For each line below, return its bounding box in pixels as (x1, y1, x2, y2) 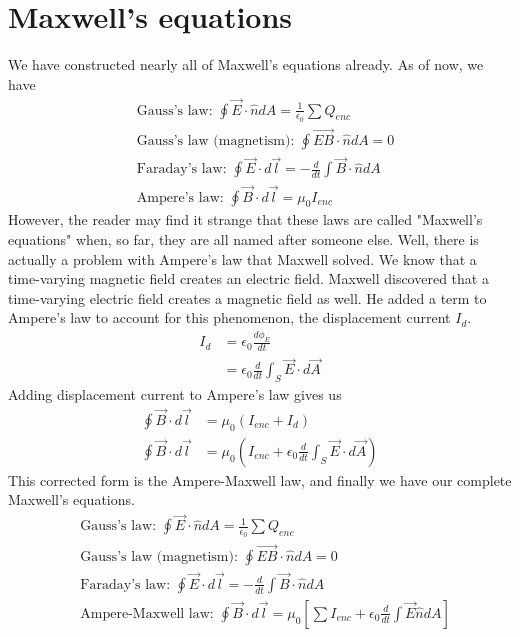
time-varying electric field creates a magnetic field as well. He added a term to (8, 287, 487, 308)
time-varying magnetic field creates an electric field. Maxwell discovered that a (8, 268, 489, 289)
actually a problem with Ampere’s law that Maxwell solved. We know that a (8, 248, 477, 269)
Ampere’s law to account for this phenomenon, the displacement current (8, 307, 451, 328)
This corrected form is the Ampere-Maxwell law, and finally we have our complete (8, 469, 512, 490)
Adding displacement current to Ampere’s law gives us (8, 384, 342, 405)
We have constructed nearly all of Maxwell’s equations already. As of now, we (8, 54, 484, 75)
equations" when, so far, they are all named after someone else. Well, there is (8, 228, 479, 249)
